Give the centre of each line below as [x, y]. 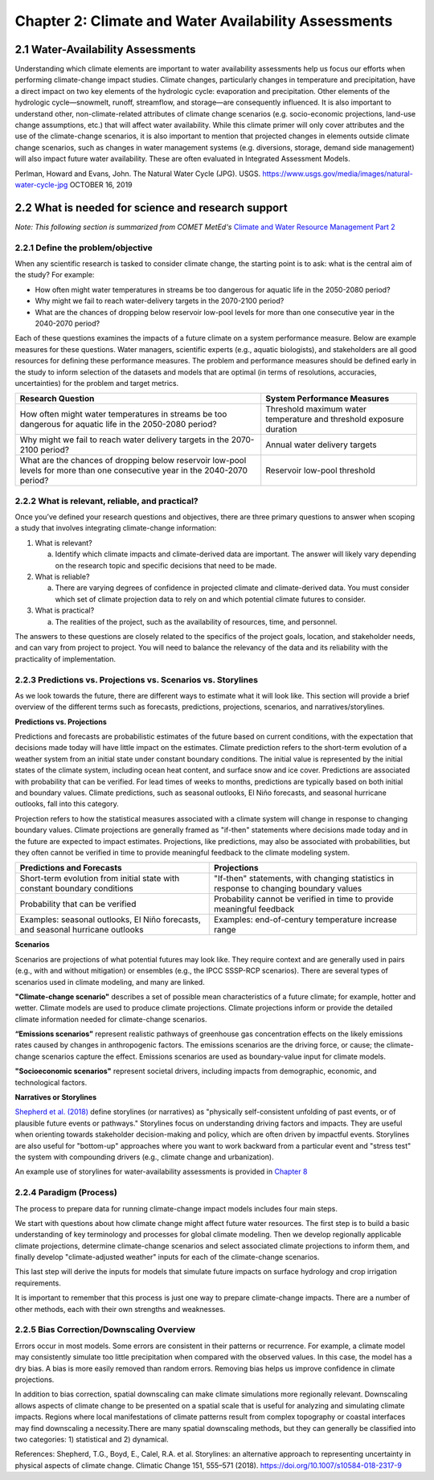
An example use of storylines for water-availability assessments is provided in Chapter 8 [161, 1172]
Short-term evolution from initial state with [100, 879]
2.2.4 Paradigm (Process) [66, 1192]
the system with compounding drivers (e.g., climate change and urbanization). [144, 1157]
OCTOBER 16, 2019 [101, 184]
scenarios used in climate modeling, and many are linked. [110, 982]
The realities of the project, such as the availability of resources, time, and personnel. [196, 621]
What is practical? [65, 610]
